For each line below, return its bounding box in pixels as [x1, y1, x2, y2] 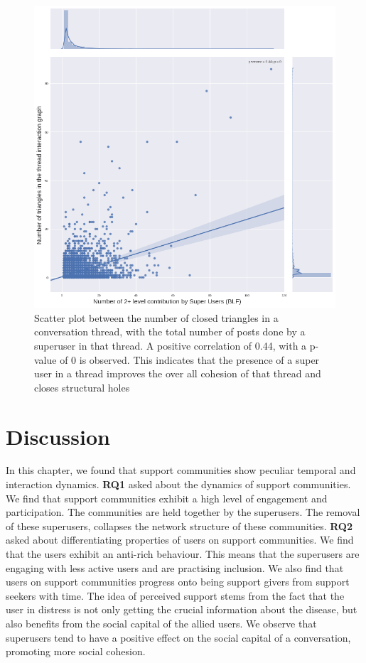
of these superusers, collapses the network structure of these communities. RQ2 [6, 518, 352, 533]
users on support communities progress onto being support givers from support [6, 574, 350, 589]
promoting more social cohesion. [6, 644, 146, 659]
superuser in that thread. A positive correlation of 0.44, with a [34, 338, 307, 352]
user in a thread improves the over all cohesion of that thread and [34, 366, 321, 381]
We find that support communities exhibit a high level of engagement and [6, 490, 328, 505]
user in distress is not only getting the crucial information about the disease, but [6, 602, 357, 617]
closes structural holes [34, 379, 130, 394]
